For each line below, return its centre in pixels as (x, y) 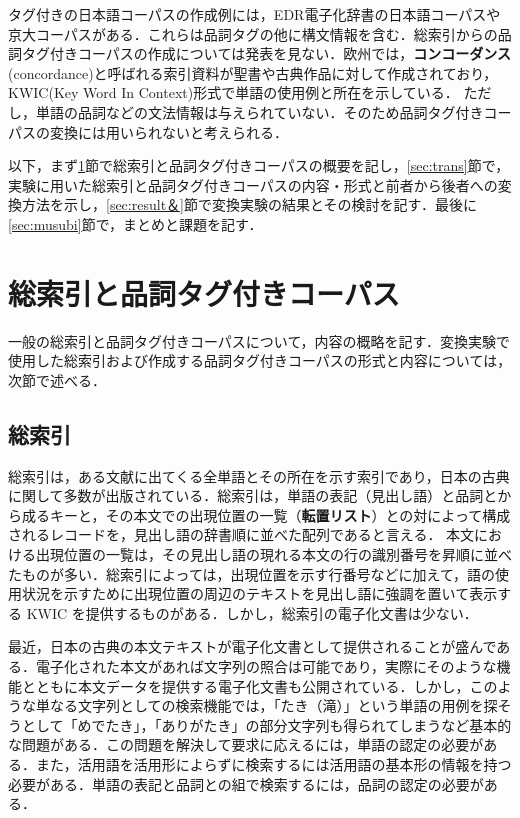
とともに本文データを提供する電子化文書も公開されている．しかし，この (259, 685)
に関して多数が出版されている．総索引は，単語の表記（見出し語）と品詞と (253, 495)
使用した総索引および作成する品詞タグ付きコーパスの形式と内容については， (260, 360)
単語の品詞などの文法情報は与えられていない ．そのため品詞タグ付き (259, 111)
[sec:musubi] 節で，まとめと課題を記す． (135, 223)
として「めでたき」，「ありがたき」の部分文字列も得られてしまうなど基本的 (266, 724)
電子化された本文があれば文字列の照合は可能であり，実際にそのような (266, 665)
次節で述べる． (57, 379)
